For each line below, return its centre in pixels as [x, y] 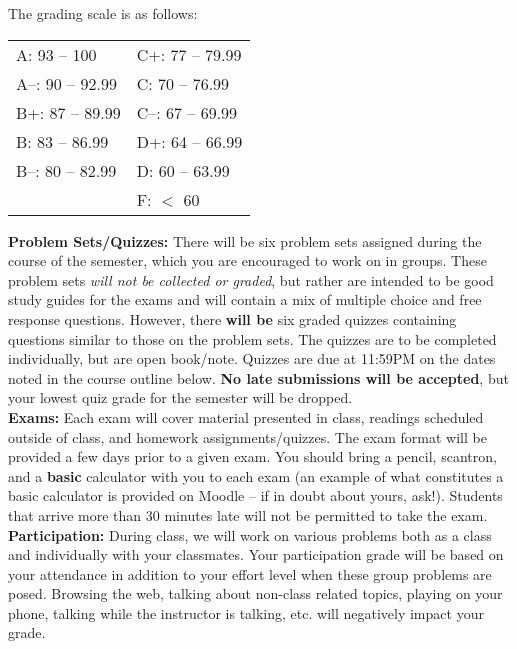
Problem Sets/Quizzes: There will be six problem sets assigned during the [245, 240]
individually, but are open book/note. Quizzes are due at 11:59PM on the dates [252, 358]
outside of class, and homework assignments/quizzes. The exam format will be [247, 436]
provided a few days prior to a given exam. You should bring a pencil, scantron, [252, 456]
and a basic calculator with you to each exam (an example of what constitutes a [256, 475]
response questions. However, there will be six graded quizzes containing [232, 318]
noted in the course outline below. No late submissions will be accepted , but [258, 377]
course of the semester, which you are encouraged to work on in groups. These [247, 260]
